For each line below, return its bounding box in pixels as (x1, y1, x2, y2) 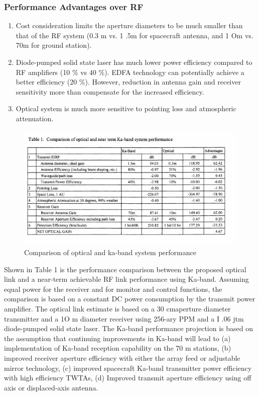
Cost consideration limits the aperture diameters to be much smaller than (16, 20, 243, 31)
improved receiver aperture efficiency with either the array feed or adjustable (4, 352, 240, 363)
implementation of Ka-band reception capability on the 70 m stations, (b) (4, 343, 231, 353)
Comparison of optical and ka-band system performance (24, 247, 196, 257)
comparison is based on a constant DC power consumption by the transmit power (4, 293, 255, 304)
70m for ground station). (16, 40, 92, 50)
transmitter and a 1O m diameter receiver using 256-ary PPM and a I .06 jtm (4, 313, 244, 324)
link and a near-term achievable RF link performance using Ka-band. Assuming (4, 274, 249, 284)
